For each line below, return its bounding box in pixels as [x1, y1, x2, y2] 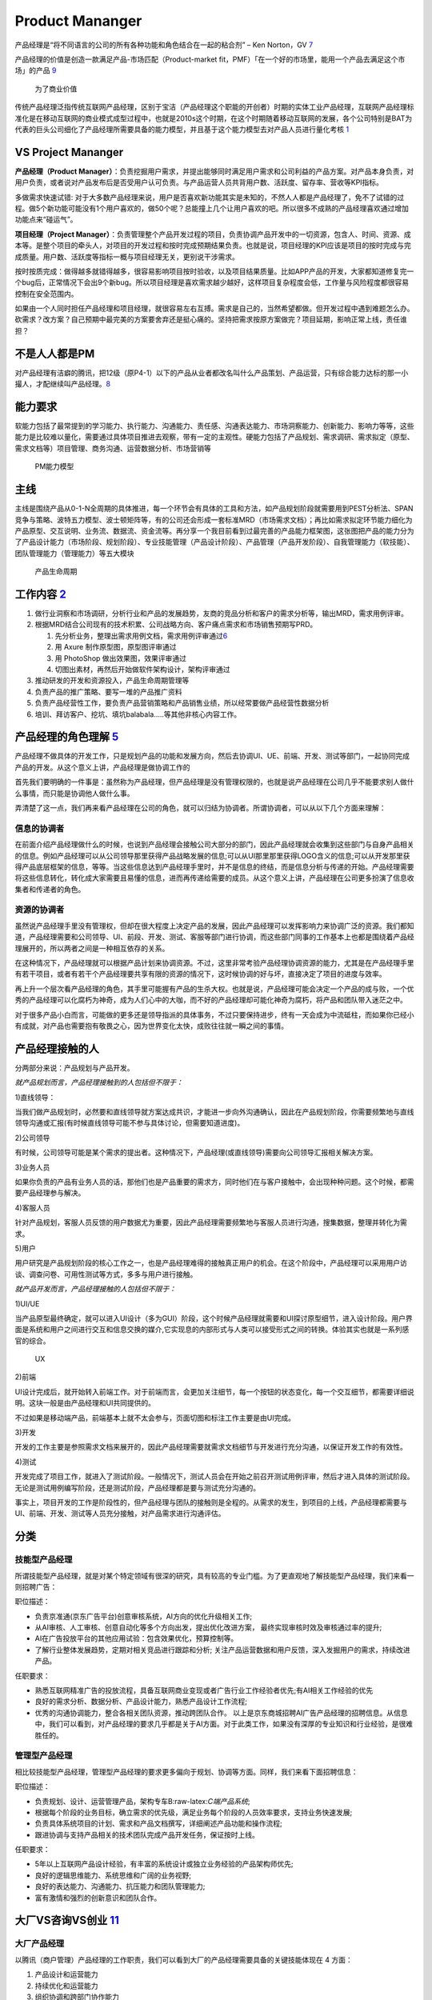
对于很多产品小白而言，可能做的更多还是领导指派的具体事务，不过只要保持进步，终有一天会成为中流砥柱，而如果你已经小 [14, 1010, 414, 1019]
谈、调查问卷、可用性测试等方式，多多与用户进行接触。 [14, 1269, 198, 1279]
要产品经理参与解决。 [14, 1188, 86, 1198]
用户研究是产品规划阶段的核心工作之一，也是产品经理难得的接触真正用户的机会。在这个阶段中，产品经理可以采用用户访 [14, 1258, 407, 1268]
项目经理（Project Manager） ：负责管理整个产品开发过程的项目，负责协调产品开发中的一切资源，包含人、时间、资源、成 [14, 229, 411, 239]
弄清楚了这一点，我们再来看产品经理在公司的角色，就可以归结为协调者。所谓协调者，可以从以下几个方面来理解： [14, 803, 386, 812]
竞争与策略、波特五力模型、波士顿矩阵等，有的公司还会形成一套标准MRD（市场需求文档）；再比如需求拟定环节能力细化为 [14, 514, 413, 524]
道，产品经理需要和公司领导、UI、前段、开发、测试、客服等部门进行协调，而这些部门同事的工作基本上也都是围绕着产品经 [14, 932, 415, 942]
